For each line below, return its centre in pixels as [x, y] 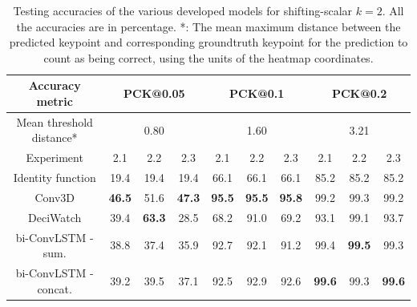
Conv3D [55, 197]
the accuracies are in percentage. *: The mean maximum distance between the [208, 26]
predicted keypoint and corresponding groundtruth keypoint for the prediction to [208, 42]
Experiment [55, 158]
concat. [55, 288]
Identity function [55, 178]
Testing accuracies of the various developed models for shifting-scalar [183, 10]
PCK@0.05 [154, 93]
